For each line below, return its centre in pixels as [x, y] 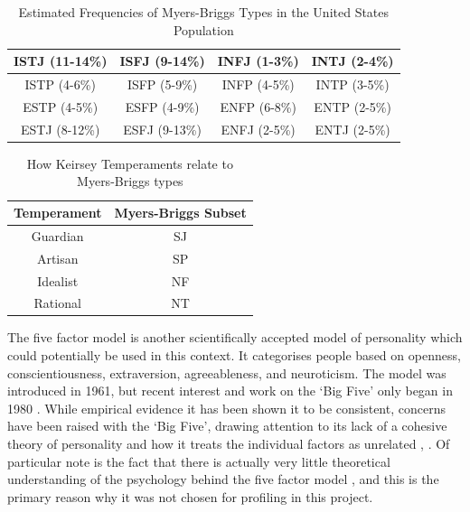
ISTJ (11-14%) [61, 61]
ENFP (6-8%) [258, 106]
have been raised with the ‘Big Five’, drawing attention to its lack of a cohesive [227, 426]
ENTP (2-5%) [352, 106]
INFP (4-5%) [258, 84]
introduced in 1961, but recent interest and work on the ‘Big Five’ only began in [230, 391]
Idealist [58, 280]
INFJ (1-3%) [258, 61]
